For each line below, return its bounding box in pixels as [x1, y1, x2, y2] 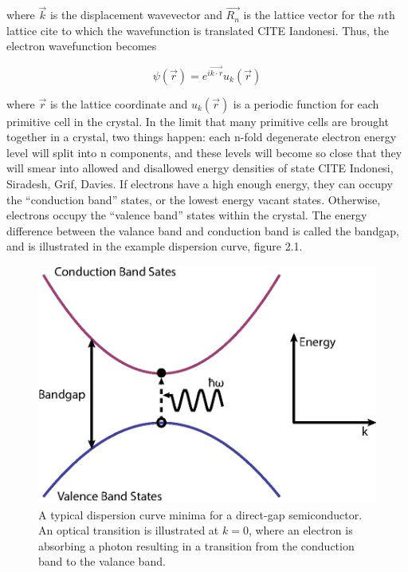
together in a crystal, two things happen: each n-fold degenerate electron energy [6, 128, 397, 145]
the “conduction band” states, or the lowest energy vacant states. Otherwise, [6, 191, 381, 207]
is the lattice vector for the [243, 6, 375, 23]
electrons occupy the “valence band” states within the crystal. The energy [6, 207, 367, 223]
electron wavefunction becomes [6, 37, 157, 54]
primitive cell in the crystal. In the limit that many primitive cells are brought [6, 112, 389, 129]
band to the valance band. [38, 553, 166, 570]
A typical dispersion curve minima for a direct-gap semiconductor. [38, 506, 363, 523]
